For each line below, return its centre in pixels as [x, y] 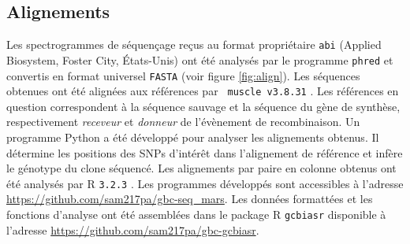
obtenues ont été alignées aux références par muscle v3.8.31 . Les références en [203, 91]
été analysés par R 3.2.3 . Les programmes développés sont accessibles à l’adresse [205, 183]
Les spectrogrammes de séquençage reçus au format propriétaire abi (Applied [194, 44]
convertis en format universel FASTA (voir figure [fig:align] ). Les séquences [183, 75]
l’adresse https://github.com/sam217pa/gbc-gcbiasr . [133, 229]
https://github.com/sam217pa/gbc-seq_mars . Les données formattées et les [190, 199]
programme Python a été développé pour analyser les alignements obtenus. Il [193, 137]
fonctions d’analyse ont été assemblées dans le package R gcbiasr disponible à [196, 214]
